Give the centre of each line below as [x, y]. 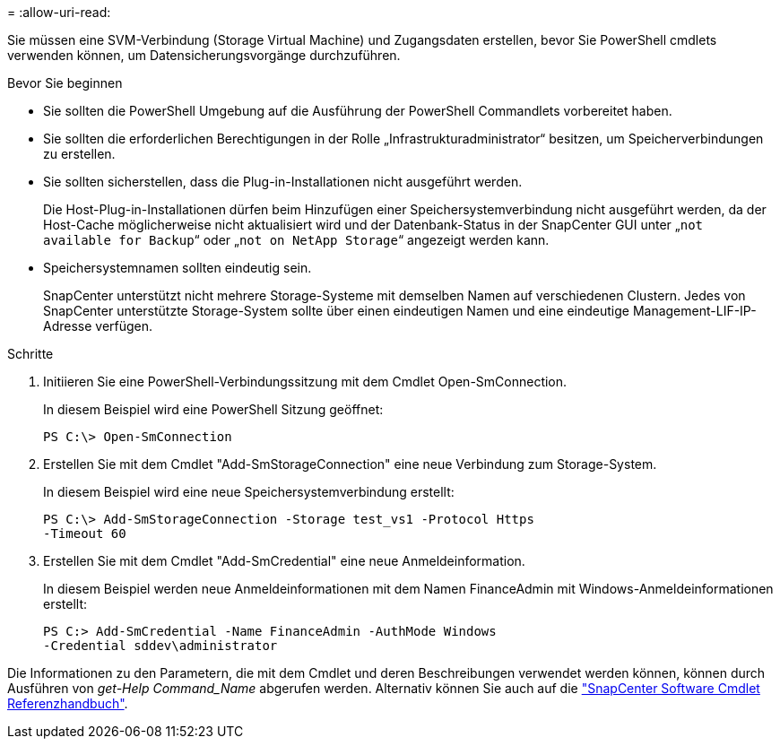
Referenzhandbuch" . [68, 703]
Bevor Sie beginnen [65, 83]
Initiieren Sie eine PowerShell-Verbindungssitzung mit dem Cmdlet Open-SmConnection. [305, 382]
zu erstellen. [79, 154]
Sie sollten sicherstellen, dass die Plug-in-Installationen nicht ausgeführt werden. [283, 182]
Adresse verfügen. [98, 326]
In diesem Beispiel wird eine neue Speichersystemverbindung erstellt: [249, 492]
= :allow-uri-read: [59, 12]
